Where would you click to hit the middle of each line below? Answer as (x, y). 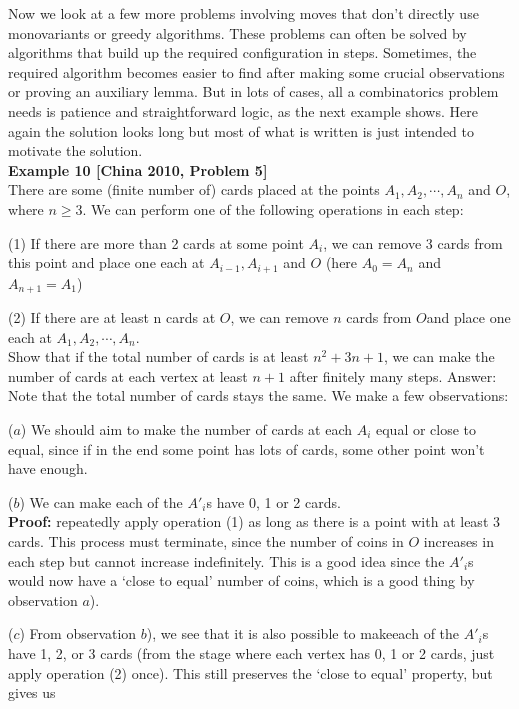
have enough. (48, 468)
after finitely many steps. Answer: (393, 375)
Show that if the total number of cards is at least (158, 356)
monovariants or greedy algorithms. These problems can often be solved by (237, 32)
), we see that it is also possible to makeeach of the (303, 633)
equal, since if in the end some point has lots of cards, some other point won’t (246, 448)
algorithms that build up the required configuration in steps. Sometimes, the (242, 52)
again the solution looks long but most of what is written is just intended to (241, 130)
